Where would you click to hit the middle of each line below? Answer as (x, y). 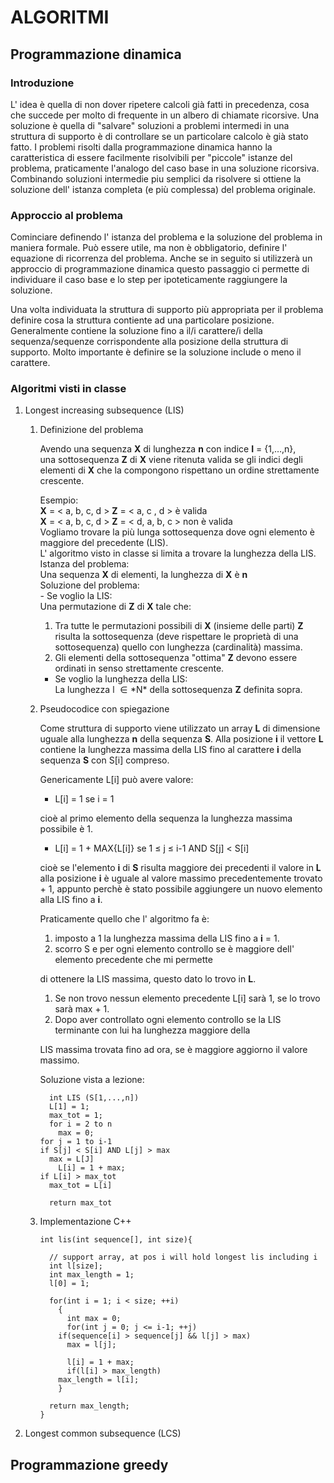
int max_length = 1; (91, 1275)
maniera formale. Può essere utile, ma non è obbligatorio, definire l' (149, 248)
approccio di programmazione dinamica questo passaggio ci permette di (160, 269)
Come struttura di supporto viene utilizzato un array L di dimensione (180, 728)
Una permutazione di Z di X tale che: (115, 607)
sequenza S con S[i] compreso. (104, 760)
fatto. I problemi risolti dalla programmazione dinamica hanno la (141, 147)
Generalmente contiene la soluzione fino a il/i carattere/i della (136, 331)
